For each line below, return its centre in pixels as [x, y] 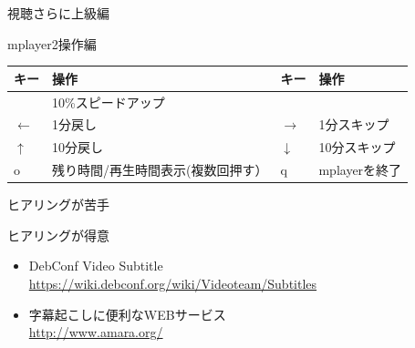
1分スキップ [354, 124]
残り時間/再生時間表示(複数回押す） [160, 170]
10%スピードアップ [109, 102]
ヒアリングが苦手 [58, 205]
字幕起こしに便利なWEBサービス [127, 314]
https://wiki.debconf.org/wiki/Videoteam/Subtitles [173, 283]
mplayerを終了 [360, 170]
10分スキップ [357, 147]
